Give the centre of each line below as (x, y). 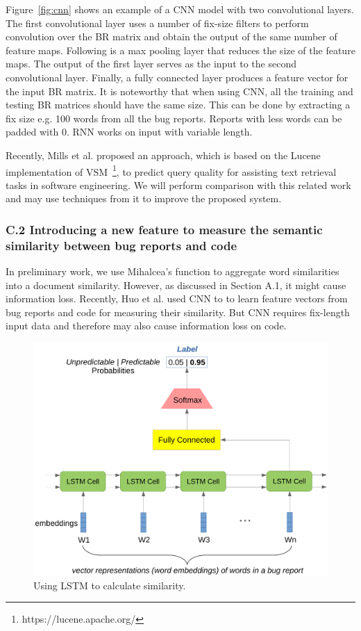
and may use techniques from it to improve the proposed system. (144, 198)
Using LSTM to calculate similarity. (110, 585)
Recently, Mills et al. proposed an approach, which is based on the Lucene (163, 155)
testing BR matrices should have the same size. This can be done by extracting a (178, 105)
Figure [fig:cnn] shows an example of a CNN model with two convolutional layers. (180, 9)
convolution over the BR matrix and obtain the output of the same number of (171, 36)
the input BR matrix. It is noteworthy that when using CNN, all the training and (179, 91)
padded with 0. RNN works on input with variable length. (129, 132)
